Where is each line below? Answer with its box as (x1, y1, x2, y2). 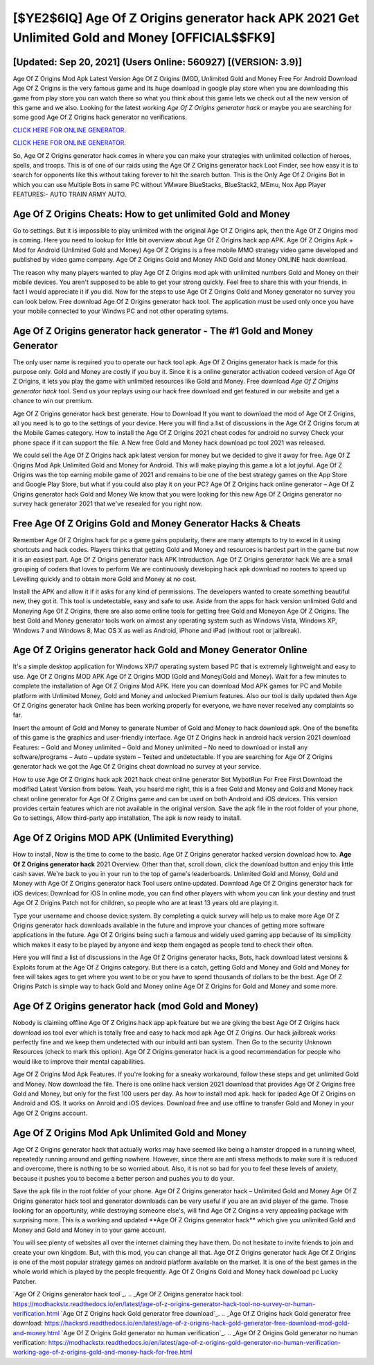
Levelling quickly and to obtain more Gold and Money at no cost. (12, 575, 197, 583)
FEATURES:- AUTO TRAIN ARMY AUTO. (12, 190, 127, 199)
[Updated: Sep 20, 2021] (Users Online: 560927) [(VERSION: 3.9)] (12, 56, 303, 68)
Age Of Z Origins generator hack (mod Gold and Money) (12, 1001, 259, 1012)
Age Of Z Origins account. (12, 1109, 88, 1117)
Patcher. (12, 1277, 37, 1285)
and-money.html (12, 1328, 60, 1337)
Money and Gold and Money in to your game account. (12, 1226, 167, 1234)
